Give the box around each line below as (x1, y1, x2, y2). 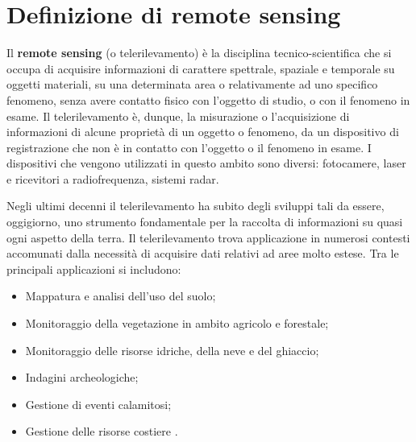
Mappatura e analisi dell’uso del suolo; (25, 287, 216, 304)
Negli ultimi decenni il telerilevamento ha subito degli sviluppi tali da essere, (6, 197, 385, 214)
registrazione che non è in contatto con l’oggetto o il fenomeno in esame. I (6, 138, 372, 155)
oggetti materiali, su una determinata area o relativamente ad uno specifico (6, 76, 378, 93)
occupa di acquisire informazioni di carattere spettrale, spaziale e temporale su (6, 60, 395, 76)
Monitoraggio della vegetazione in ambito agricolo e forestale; (25, 315, 329, 332)
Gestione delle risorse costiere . (25, 423, 178, 440)
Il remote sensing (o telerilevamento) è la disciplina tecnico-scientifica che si (6, 44, 392, 61)
